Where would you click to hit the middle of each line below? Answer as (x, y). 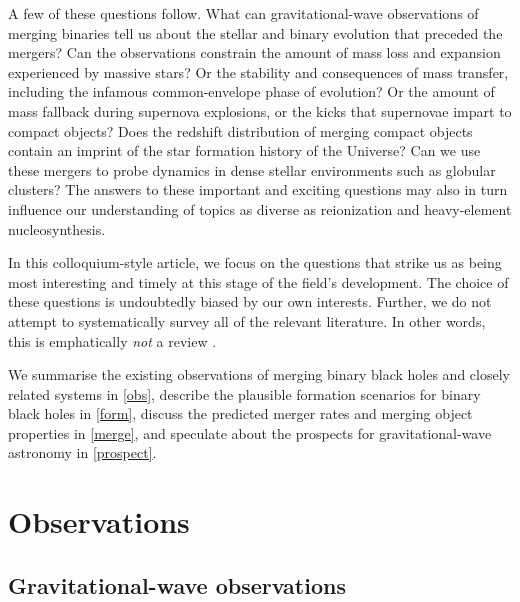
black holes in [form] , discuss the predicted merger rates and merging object (240, 413)
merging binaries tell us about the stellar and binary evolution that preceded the (255, 32)
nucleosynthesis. (57, 228)
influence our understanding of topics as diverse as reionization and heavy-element (260, 208)
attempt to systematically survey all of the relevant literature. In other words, (247, 320)
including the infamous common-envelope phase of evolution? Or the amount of (251, 91)
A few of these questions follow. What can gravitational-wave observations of (243, 13)
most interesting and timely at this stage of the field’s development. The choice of (258, 281)
